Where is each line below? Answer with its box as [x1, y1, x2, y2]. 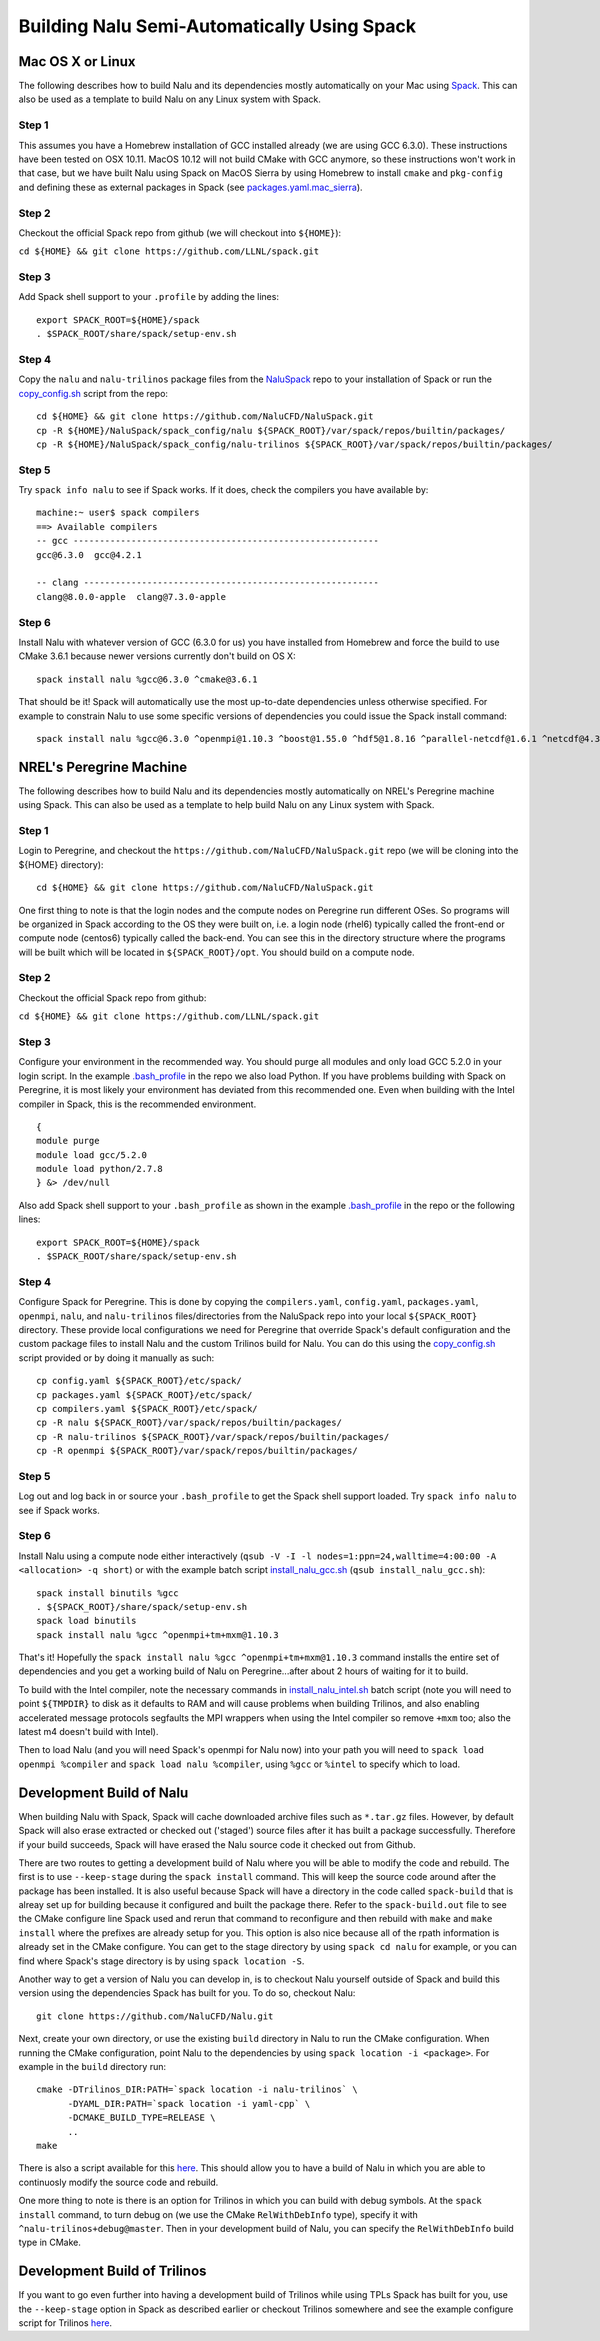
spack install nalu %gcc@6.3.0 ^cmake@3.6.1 [36, 673, 259, 685]
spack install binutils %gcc [36, 1587, 179, 1599]
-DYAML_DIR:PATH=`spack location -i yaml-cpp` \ [67, 2098, 311, 2109]
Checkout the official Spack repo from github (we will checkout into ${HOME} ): [18, 226, 342, 239]
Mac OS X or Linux [18, 53, 136, 70]
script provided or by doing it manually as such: [18, 1351, 215, 1364]
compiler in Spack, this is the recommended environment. [18, 1098, 257, 1110]
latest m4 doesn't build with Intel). [18, 1726, 159, 1738]
